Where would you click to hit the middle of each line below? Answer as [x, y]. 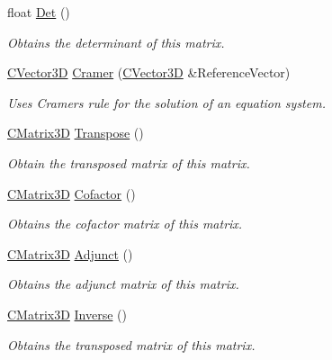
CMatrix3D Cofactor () [72, 193]
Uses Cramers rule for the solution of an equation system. [166, 102]
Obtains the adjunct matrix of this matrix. [123, 284]
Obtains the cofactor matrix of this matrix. [125, 224]
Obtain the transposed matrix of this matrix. [129, 162]
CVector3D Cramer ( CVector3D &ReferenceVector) [149, 72]
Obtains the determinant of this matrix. [116, 42]
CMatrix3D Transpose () [76, 133]
